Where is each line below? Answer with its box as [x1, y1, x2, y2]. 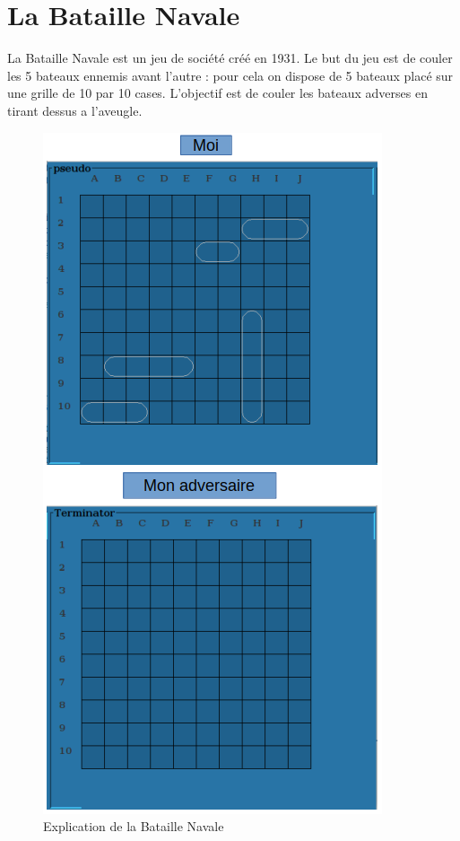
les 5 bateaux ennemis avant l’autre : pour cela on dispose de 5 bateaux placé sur [7, 66, 454, 84]
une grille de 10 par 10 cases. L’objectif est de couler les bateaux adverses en [7, 83, 428, 102]
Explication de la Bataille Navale [43, 817, 224, 836]
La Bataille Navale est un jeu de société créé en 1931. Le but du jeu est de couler [7, 48, 453, 67]
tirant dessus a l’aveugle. [7, 101, 143, 119]
